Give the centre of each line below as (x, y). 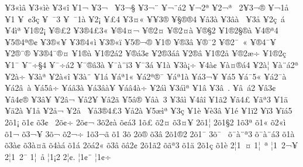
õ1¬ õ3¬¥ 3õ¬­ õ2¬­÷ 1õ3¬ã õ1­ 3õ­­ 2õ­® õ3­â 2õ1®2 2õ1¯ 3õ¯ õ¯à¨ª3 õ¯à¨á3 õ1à (150, 133)
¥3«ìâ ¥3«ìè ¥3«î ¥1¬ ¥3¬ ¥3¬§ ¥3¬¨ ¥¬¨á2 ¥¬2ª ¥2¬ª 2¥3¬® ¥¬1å (147, 7)
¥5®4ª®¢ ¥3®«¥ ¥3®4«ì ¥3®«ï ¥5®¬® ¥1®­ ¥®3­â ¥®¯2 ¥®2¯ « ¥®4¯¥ (141, 41)
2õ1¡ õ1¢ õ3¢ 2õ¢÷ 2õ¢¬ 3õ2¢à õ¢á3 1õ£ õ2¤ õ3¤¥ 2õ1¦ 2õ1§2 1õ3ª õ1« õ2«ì (145, 122)
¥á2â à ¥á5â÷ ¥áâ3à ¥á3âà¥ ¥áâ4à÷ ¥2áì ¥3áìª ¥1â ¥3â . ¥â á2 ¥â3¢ (140, 88)
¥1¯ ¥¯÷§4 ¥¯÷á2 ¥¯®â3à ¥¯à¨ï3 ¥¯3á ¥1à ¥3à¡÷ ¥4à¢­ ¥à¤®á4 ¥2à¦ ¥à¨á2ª (151, 64)
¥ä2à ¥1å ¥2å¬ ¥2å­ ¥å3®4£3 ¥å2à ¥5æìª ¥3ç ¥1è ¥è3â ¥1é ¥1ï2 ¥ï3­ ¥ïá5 (149, 110)
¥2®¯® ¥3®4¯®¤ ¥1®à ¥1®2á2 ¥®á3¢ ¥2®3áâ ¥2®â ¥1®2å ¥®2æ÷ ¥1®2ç (146, 53)
